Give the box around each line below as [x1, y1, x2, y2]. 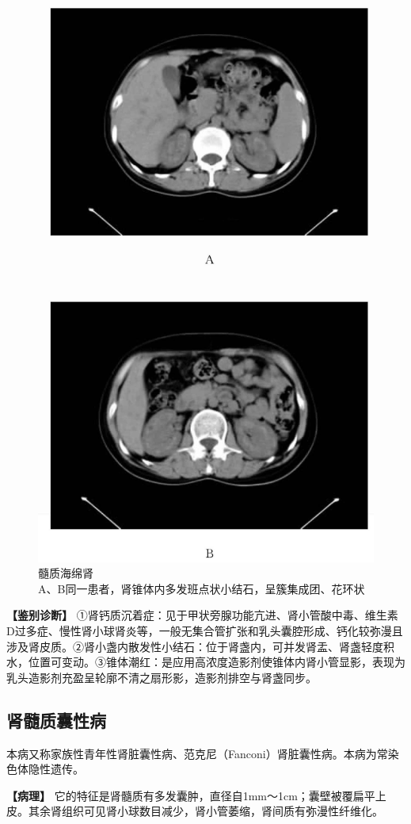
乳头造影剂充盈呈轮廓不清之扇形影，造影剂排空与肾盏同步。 [6, 669, 317, 685]
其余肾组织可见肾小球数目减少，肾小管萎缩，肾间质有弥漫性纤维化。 [28, 803, 383, 819]
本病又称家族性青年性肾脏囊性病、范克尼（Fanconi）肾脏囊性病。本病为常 [6, 745, 388, 761]
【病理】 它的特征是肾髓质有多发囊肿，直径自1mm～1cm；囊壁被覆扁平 [6, 787, 375, 803]
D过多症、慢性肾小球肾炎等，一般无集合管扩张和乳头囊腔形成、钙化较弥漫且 [6, 623, 403, 639]
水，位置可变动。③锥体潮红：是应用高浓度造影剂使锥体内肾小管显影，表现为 [6, 653, 405, 670]
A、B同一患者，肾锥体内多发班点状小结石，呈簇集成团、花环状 [38, 580, 365, 596]
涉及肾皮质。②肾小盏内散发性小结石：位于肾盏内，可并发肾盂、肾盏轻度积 [6, 638, 394, 654]
